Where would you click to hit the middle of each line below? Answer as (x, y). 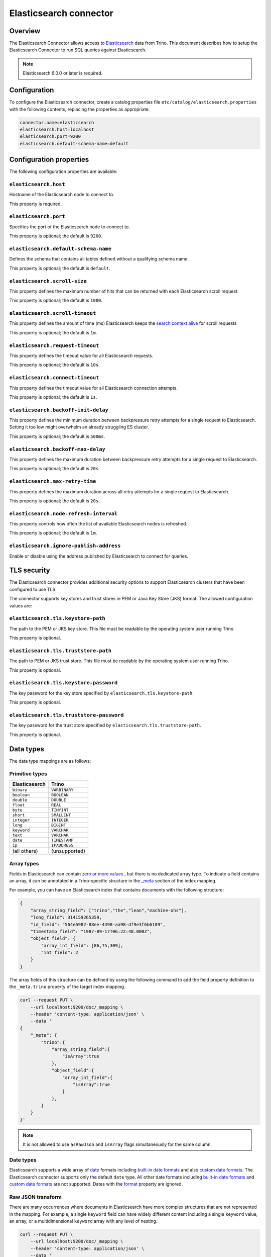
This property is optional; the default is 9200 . (56, 236)
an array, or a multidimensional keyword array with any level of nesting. (83, 1221)
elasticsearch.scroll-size (48, 281)
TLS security (30, 570)
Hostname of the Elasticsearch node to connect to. (62, 195)
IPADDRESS (62, 845)
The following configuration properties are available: (63, 171)
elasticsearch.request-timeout (54, 345)
